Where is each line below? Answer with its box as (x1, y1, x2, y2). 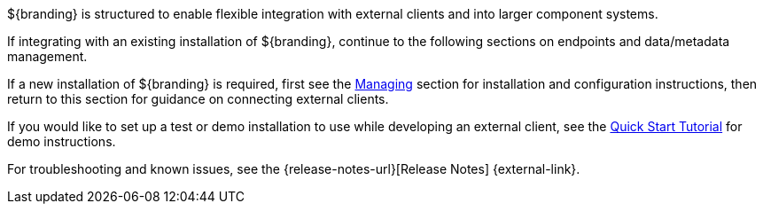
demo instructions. (7, 134, 116, 149)
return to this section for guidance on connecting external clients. (7, 91, 389, 106)
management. (7, 49, 88, 64)
